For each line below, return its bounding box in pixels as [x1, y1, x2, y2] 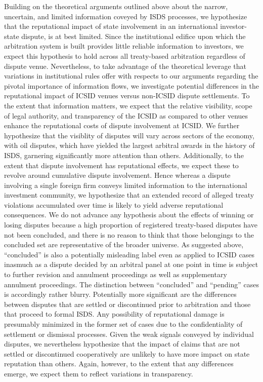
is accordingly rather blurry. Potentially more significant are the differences [4, 289, 237, 299]
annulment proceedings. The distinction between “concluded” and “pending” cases [4, 279, 259, 289]
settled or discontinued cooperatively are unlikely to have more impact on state [4, 348, 250, 359]
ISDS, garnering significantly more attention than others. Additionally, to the [4, 149, 244, 160]
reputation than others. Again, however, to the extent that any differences [4, 358, 234, 369]
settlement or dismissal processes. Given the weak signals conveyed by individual [4, 328, 254, 339]
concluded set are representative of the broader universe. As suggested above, [4, 239, 244, 250]
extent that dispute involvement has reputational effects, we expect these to [4, 160, 239, 170]
